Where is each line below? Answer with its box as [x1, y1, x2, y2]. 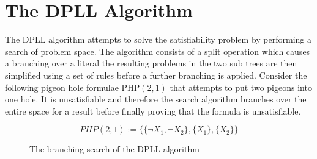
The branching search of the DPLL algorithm [29, 143, 200, 155]
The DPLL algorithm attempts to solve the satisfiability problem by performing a [5, 33, 311, 46]
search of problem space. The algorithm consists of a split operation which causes [5, 44, 310, 57]
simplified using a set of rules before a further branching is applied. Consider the [5, 68, 307, 81]
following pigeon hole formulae [5, 80, 119, 93]
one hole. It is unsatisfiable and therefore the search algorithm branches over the [5, 93, 307, 105]
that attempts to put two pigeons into [170, 80, 312, 93]
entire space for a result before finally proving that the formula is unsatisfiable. [5, 104, 301, 117]
